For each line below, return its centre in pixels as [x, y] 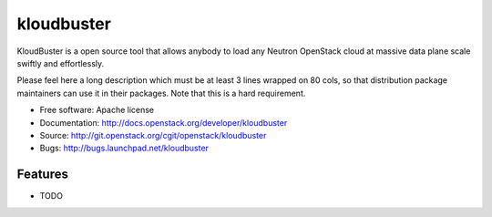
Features [42, 175]
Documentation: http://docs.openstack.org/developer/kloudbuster [164, 122]
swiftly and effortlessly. [61, 63]
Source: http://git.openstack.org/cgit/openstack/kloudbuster [153, 135]
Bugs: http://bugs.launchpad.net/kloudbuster [124, 148]
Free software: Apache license [97, 110]
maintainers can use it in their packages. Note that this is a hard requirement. [161, 93]
